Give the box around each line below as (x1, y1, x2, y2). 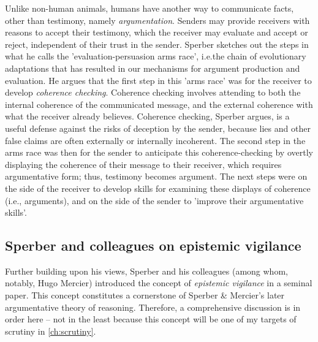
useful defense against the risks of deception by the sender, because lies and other (5, 121, 311, 134)
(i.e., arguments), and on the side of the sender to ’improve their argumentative (5, 194, 304, 207)
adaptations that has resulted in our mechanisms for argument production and (5, 61, 300, 74)
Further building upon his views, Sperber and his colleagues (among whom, (5, 264, 288, 277)
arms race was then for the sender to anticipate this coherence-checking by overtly (5, 146, 313, 159)
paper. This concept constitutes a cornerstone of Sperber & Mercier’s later (5, 289, 285, 302)
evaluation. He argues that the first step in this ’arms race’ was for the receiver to (5, 74, 312, 86)
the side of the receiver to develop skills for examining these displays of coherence (5, 181, 311, 194)
